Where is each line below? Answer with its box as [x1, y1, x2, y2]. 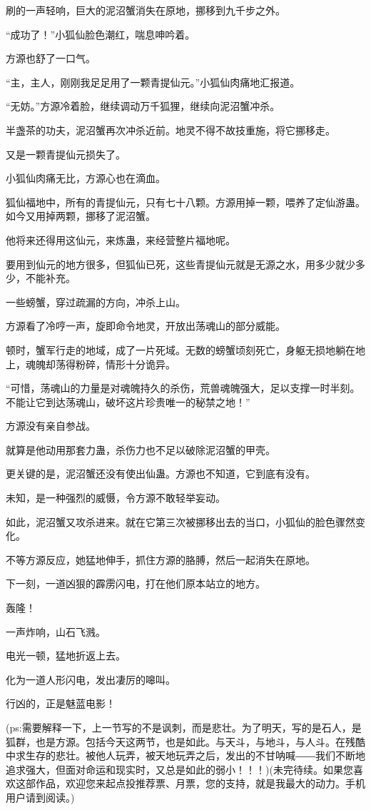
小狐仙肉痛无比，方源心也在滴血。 [6, 171, 166, 186]
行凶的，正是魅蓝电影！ [6, 696, 116, 711]
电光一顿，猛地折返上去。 [6, 648, 126, 663]
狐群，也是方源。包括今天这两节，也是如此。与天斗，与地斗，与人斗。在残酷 [6, 734, 365, 749]
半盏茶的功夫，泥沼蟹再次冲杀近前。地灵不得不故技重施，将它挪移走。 [6, 122, 335, 137]
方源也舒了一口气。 [6, 51, 96, 66]
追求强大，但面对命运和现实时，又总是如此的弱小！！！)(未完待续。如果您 [6, 761, 353, 776]
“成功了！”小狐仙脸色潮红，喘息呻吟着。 [6, 26, 195, 41]
